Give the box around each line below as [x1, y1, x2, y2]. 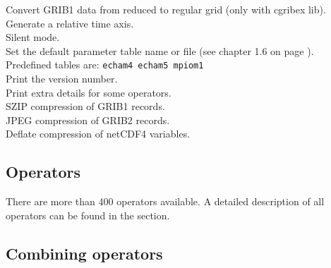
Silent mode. [6, 30, 60, 44]
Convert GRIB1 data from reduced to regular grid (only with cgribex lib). [6, 2, 326, 16]
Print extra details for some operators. [6, 85, 171, 99]
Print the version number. [6, 71, 118, 86]
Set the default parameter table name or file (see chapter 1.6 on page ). [6, 43, 314, 58]
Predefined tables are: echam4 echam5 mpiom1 [6, 57, 204, 72]
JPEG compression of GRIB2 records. [6, 112, 170, 127]
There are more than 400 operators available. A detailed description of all [6, 194, 325, 209]
